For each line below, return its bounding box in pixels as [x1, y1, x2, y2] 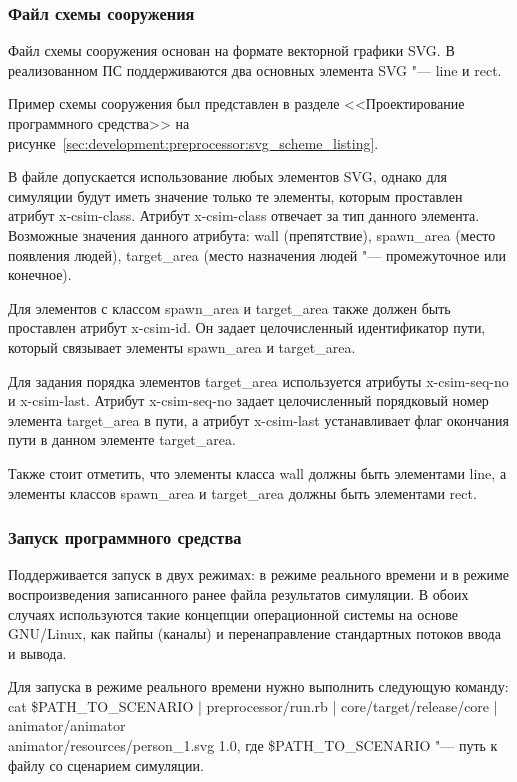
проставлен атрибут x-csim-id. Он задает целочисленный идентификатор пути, [8, 317, 486, 338]
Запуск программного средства [8, 525, 242, 550]
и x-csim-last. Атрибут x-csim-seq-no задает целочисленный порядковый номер [8, 390, 489, 411]
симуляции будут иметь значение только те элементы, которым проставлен [8, 185, 463, 206]
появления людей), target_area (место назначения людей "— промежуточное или [8, 244, 507, 265]
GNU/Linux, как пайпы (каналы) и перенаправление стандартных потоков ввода [8, 623, 501, 644]
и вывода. [8, 642, 67, 663]
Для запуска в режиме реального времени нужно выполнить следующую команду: [8, 676, 509, 697]
